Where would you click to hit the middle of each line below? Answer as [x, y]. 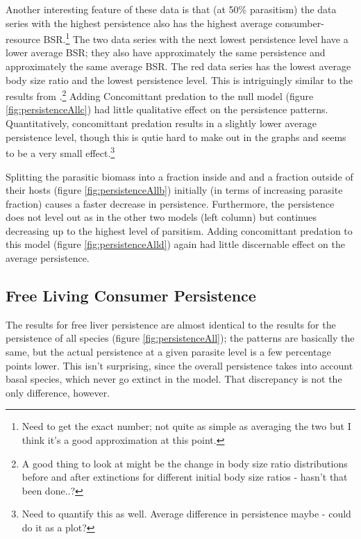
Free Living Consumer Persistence [131, 296]
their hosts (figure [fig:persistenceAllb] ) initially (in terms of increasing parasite [174, 190]
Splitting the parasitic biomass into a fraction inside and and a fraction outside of [179, 176]
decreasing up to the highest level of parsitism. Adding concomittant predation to [179, 230]
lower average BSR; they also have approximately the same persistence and [166, 52]
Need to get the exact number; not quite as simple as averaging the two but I [186, 426]
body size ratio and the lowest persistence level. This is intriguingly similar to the [179, 80]
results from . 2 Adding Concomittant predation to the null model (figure [160, 95]
